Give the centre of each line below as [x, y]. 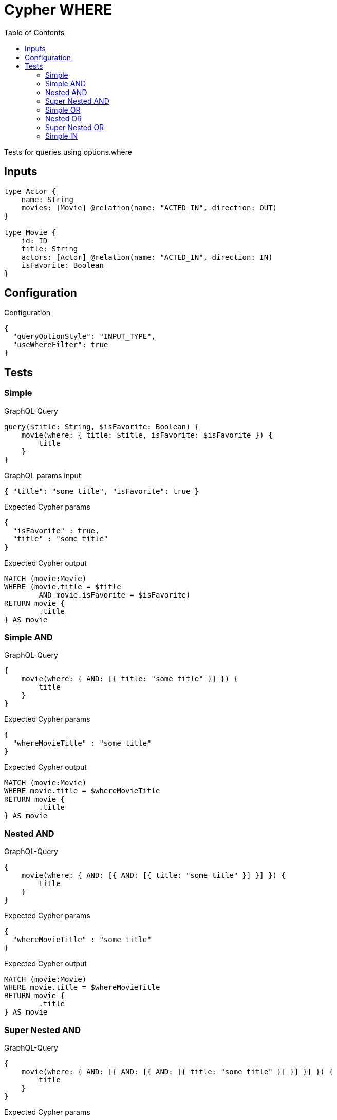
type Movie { [30, 232]
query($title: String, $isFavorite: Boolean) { [102, 427]
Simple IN [62, 136]
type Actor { [30, 191]
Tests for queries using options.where [68, 152]
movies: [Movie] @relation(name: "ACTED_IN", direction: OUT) [149, 207]
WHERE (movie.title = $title [63, 586]
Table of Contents [34, 32]
